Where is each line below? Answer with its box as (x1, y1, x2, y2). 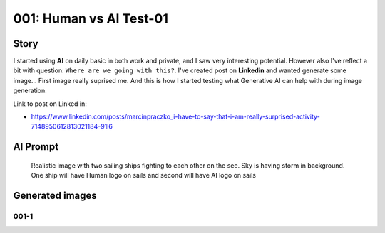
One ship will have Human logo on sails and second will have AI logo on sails (31, 171, 257, 180)
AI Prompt (13, 141, 59, 153)
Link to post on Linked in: (13, 99, 87, 108)
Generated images (13, 190, 98, 202)
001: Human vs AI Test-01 (13, 11, 169, 26)
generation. (13, 86, 47, 95)
